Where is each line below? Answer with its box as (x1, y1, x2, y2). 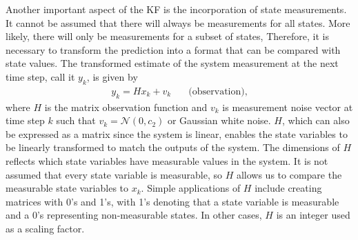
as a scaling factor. (6, 221, 85, 235)
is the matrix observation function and (44, 99, 208, 114)
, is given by (86, 69, 138, 83)
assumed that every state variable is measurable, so (6, 167, 222, 181)
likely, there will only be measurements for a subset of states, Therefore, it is (6, 29, 329, 43)
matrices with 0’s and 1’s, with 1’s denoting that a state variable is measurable (6, 194, 339, 208)
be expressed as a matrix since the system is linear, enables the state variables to (6, 126, 348, 141)
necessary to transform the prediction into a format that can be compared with (6, 42, 341, 57)
